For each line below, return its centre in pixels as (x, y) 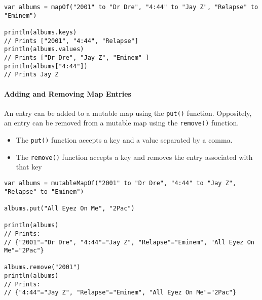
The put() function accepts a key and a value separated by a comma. (124, 140)
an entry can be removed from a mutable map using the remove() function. (122, 123)
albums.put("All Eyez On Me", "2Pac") (69, 208)
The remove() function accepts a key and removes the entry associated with (134, 157)
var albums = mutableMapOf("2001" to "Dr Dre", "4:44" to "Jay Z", (120, 183)
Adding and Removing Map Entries (68, 93)
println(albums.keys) (41, 32)
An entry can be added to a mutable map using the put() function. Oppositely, (128, 113)
